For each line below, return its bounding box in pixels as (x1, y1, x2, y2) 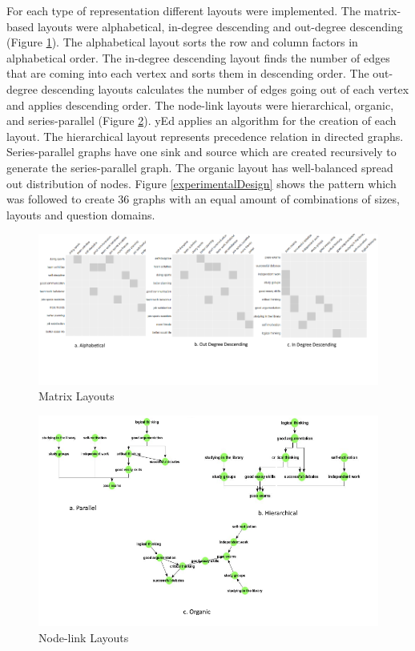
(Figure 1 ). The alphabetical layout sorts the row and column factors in (6, 34, 358, 50)
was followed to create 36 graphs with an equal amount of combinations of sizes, (6, 191, 400, 207)
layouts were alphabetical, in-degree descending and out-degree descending (37, 18, 403, 34)
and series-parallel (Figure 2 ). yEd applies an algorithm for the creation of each (6, 112, 397, 129)
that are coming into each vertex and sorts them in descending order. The (6, 65, 369, 82)
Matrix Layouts (38, 388, 115, 404)
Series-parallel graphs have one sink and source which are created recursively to (6, 143, 397, 160)
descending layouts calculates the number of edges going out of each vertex (41, 80, 409, 97)
